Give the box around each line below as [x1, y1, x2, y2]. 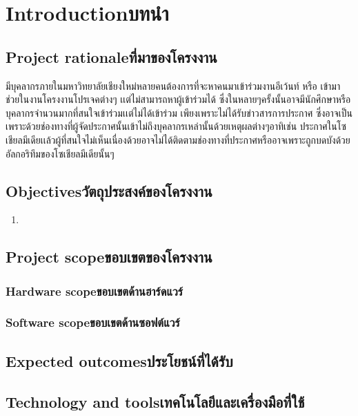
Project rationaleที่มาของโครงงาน [6, 46, 217, 67]
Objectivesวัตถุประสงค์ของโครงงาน [6, 180, 212, 201]
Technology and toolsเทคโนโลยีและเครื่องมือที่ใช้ [6, 390, 305, 412]
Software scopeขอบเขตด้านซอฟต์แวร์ [6, 314, 180, 331]
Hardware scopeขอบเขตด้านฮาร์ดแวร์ [6, 282, 183, 299]
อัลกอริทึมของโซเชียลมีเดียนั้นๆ [6, 146, 115, 160]
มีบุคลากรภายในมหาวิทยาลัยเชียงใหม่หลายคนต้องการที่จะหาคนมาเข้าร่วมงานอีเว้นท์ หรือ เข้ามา [6, 78, 341, 93]
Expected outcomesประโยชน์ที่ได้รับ [6, 350, 233, 371]
